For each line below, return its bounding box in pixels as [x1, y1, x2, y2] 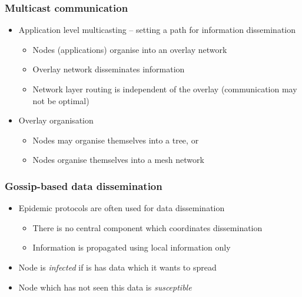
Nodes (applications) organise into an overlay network [32, 43, 227, 55]
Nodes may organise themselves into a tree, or [32, 134, 199, 146]
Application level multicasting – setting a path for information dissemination [18, 24, 296, 36]
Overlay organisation [18, 114, 94, 126]
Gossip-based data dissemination [5, 178, 162, 193]
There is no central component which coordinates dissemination [32, 221, 263, 233]
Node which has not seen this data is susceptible [18, 281, 192, 293]
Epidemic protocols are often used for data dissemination [18, 202, 225, 214]
